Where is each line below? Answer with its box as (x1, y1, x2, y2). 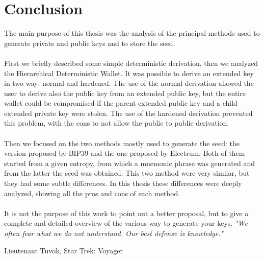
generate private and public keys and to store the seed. (4, 37, 175, 48)
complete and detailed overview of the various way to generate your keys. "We (4, 218, 248, 228)
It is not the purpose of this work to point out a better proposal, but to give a (4, 207, 249, 218)
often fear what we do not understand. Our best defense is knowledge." (4, 228, 224, 238)
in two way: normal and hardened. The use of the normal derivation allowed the (4, 78, 254, 88)
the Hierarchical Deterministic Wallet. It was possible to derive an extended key (4, 67, 254, 78)
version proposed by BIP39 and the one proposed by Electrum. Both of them (4, 148, 245, 158)
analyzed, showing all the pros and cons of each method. (4, 187, 180, 198)
